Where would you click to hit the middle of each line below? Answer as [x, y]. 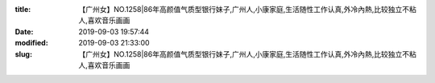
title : [23, 9]
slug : [23, 54]
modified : [31, 43]
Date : [24, 31]
